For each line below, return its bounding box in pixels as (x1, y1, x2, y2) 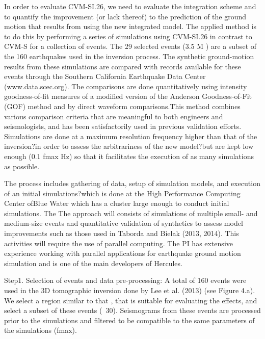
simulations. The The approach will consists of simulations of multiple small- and (4, 207, 258, 218)
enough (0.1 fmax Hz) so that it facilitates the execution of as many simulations (4, 150, 254, 161)
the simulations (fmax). (4, 325, 77, 335)
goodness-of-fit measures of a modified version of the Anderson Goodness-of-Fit (4, 91, 252, 101)
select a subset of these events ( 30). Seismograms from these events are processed (4, 305, 261, 316)
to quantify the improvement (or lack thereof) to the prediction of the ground (4, 11, 247, 21)
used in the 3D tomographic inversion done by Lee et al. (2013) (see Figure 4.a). (4, 285, 255, 296)
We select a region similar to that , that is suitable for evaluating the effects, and (4, 295, 257, 305)
